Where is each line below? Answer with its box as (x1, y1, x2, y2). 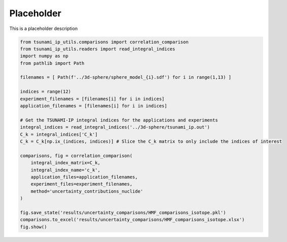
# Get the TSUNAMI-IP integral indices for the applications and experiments (20, 117, 218, 123)
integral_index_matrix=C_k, (30, 160, 101, 166)
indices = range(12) (20, 89, 71, 95)
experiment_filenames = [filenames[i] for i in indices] (20, 96, 165, 102)
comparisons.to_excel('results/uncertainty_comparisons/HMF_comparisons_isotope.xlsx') (20, 217, 245, 223)
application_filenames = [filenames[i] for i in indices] (20, 103, 167, 109)
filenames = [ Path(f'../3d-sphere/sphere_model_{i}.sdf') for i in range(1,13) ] (20, 74, 232, 80)
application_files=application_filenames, (30, 174, 138, 180)
